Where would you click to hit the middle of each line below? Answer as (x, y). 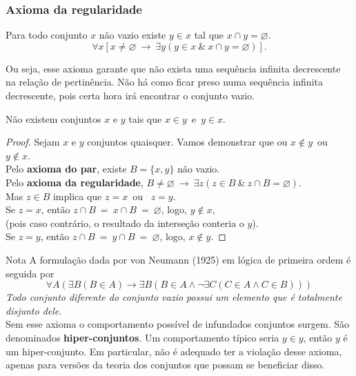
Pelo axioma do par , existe (66, 169)
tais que (145, 118)
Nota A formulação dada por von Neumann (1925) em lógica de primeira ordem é (178, 259)
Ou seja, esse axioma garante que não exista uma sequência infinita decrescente (173, 68)
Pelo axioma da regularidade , (75, 182)
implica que (77, 196)
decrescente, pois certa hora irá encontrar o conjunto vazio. (130, 95)
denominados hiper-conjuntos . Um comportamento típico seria (142, 337)
